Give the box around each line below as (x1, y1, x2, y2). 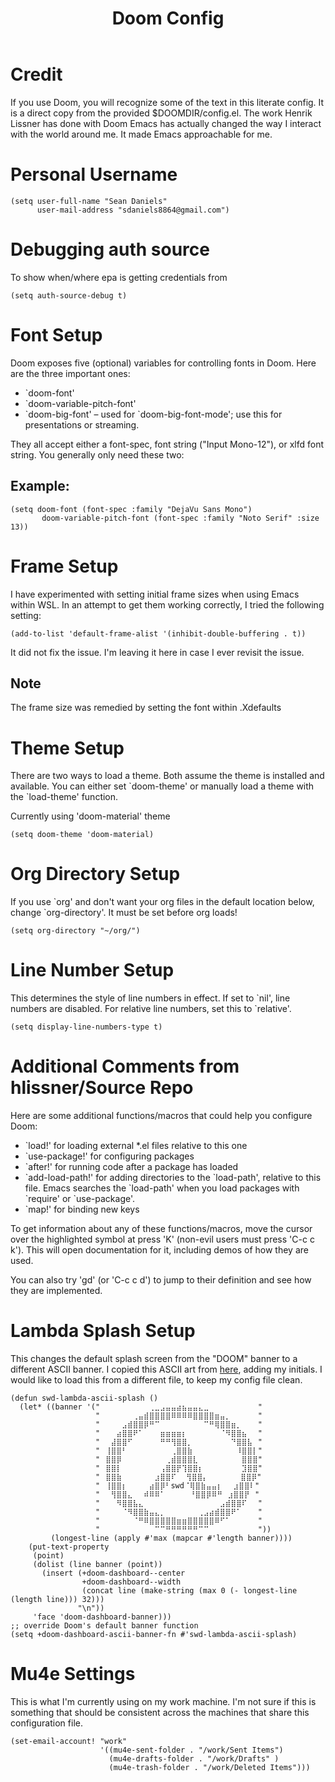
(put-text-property (28, 1542, 110, 1552)
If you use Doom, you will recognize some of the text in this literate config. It (10, 96, 325, 108)
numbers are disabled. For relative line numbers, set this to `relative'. (10, 1003, 292, 1015)
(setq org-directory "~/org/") (10, 926, 141, 936)
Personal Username (10, 163, 178, 186)
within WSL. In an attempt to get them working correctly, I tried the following (10, 598, 325, 611)
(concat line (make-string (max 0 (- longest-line (81, 1586, 298, 1596)
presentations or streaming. (24, 418, 140, 431)
